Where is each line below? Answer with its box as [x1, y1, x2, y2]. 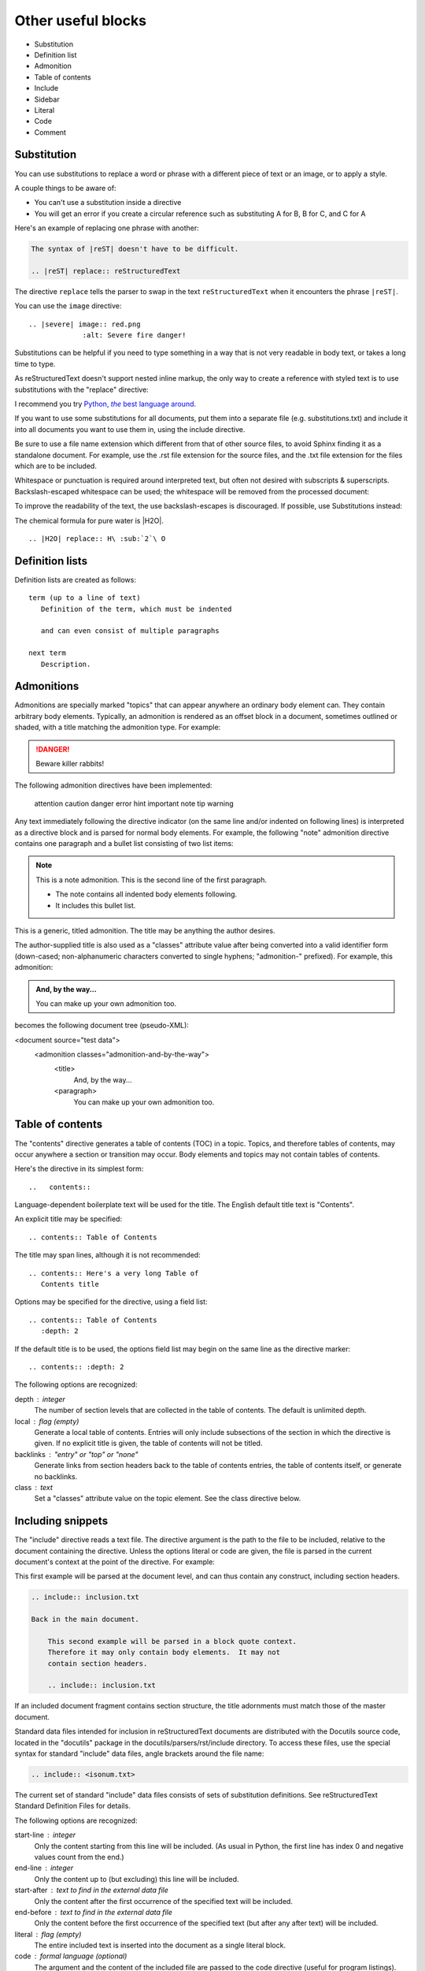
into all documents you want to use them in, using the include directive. [14, 424, 246, 434]
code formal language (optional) [14, 1951, 128, 1961]
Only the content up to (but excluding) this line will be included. [34, 1874, 239, 1883]
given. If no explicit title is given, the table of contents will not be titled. [34, 1439, 263, 1448]
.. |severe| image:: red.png [28, 319, 141, 329]
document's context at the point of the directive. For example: [14, 1557, 216, 1567]
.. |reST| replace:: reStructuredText [31, 266, 181, 275]
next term [28, 649, 66, 658]
